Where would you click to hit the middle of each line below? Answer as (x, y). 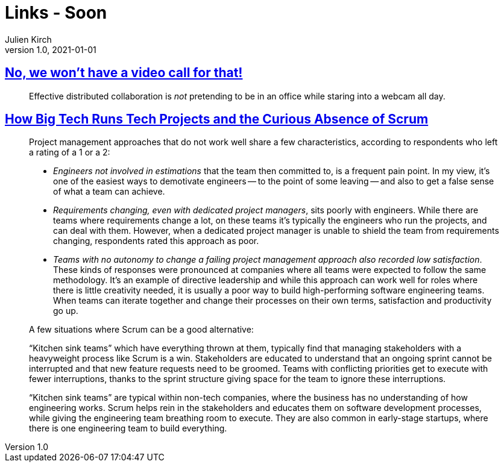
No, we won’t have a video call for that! (124, 73)
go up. (66, 311)
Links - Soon (56, 13)
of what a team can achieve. (109, 192)
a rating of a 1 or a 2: (70, 152)
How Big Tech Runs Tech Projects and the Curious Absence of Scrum (217, 119)
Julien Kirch (28, 39)
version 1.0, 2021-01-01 (51, 49)
